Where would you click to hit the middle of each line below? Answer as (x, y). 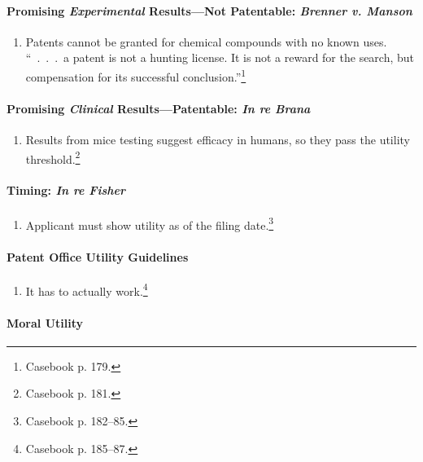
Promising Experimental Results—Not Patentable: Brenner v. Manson (209, 10)
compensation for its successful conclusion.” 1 (136, 75)
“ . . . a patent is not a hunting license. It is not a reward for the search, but (220, 57)
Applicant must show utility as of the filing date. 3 (150, 223)
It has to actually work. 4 (87, 289)
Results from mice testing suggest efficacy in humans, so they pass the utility (218, 140)
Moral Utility (45, 322)
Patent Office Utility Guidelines (98, 256)
